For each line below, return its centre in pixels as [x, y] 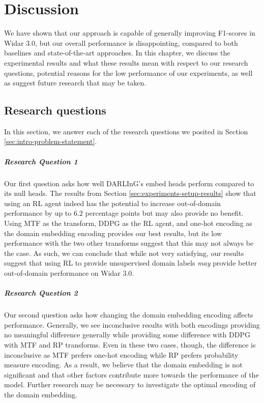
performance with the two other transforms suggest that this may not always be [129, 243]
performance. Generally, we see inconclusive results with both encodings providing [132, 324]
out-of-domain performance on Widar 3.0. [69, 272]
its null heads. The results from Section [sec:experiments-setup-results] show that [130, 193]
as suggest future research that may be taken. [75, 83]
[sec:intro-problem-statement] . [51, 141]
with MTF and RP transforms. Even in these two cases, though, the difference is [130, 344]
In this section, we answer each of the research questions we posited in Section [126, 131]
